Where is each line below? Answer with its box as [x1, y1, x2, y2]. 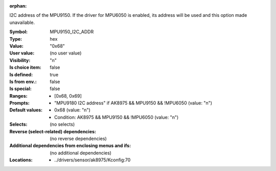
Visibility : [9, 57, 31, 63]
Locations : [9, 157, 33, 163]
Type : [9, 36, 22, 42]
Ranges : [9, 93, 28, 99]
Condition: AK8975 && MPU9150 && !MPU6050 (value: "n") [54, 114, 179, 120]
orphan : [9, 3, 27, 9]
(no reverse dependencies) [50, 135, 107, 142]
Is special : [9, 85, 32, 92]
